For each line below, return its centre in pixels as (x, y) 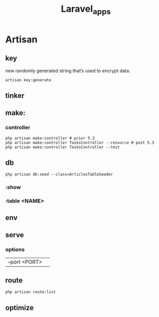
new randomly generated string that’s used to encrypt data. (68, 71)
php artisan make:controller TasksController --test (63, 147)
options (15, 250)
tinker (15, 95)
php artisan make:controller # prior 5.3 (50, 138)
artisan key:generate (28, 80)
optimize (20, 308)
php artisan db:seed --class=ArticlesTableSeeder (59, 174)
